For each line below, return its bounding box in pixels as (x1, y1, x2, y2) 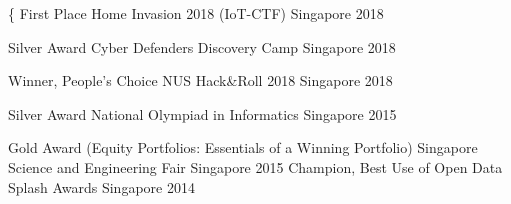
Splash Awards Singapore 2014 (8, 176, 195, 197)
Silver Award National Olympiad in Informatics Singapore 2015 (8, 103, 397, 124)
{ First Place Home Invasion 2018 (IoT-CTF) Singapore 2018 (8, 3, 384, 23)
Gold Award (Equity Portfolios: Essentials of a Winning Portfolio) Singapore (8, 137, 478, 158)
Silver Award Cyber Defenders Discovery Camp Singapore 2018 (8, 36, 396, 57)
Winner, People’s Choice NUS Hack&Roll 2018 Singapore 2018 (8, 70, 393, 91)
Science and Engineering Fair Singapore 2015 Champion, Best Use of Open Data (8, 156, 503, 177)
